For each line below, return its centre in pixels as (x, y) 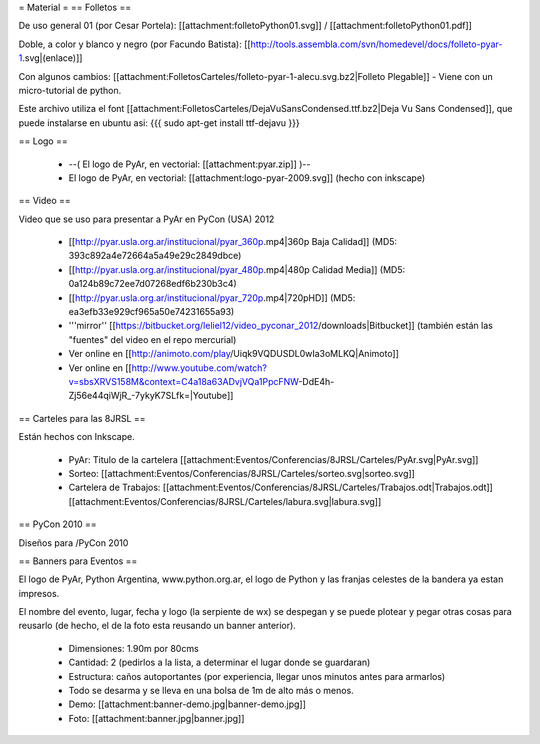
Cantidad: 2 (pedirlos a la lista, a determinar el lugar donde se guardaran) (219, 662)
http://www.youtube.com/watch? (199, 367)
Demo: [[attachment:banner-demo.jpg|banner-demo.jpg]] (187, 704)
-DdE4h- (316, 381)
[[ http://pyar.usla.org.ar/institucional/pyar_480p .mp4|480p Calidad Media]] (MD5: (237, 269)
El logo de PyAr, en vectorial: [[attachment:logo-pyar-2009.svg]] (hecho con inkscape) (247, 177)
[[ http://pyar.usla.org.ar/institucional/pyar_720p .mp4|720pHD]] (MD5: (212, 297)
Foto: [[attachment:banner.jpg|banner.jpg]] (156, 718)
